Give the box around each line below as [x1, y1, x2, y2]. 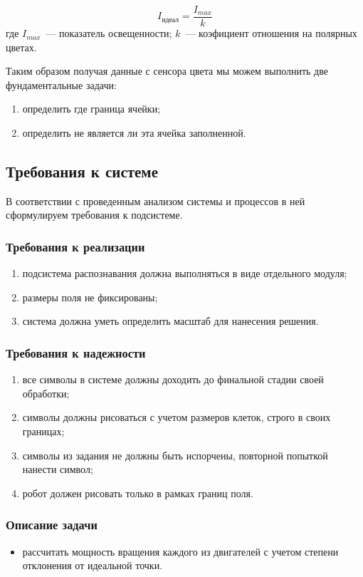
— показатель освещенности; [46, 26, 172, 41]
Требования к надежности [6, 343, 146, 361]
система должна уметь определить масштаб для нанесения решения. [22, 313, 319, 328]
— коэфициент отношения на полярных [185, 26, 357, 41]
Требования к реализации [6, 237, 145, 255]
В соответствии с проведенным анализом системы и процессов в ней [6, 193, 305, 208]
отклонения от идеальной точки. [22, 558, 163, 573]
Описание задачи [6, 516, 98, 534]
